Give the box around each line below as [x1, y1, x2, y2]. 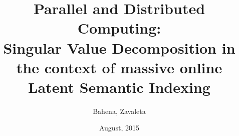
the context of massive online [16, 57, 222, 77]
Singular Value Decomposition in [3, 37, 235, 58]
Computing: [77, 18, 161, 38]
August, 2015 [99, 122, 140, 133]
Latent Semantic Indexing [28, 76, 210, 97]
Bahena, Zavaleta [93, 105, 146, 116]
